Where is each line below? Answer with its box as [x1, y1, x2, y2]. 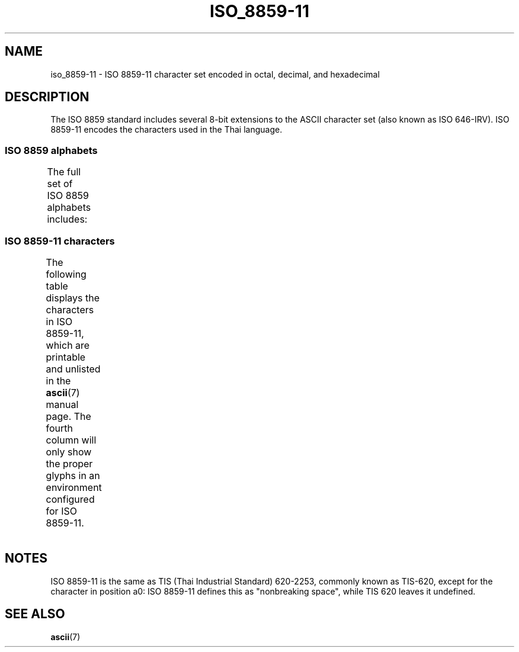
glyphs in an [46, 469, 100, 481]
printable [46, 351, 86, 363]
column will [46, 433, 97, 446]
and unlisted [46, 362, 101, 375]
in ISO [46, 315, 73, 327]
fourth [46, 422, 73, 434]
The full [47, 166, 81, 178]
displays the [46, 291, 100, 304]
